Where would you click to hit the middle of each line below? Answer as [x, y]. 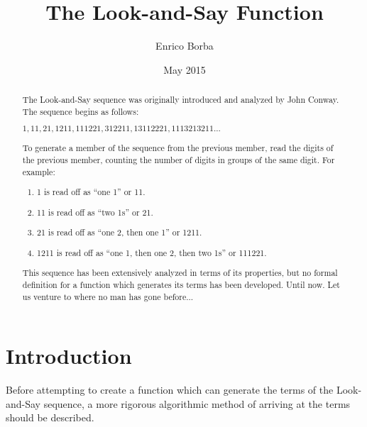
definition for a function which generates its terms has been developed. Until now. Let [181, 284]
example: [39, 171]
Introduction [69, 356]
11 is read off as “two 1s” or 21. [95, 212]
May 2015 [185, 69]
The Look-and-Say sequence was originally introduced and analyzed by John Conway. [181, 100]
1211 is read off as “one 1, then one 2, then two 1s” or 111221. [152, 252]
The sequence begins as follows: [81, 111]
